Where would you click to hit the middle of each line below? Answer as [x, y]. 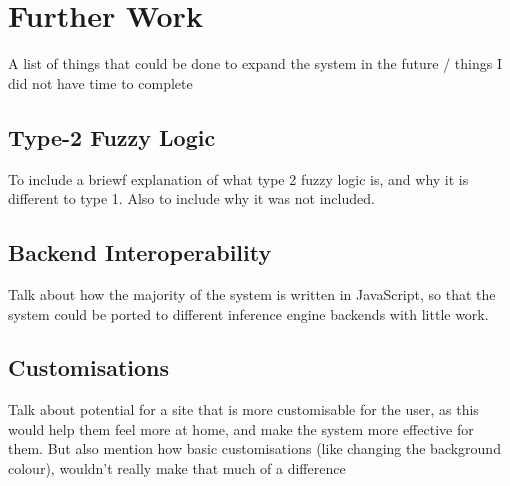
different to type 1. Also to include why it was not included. [191, 198]
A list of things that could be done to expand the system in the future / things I [255, 63]
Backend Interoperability [140, 252]
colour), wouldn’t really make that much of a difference [177, 468]
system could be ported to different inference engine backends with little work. [248, 313]
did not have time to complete [100, 82]
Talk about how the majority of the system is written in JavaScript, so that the [252, 293]
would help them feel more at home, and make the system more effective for [241, 428]
